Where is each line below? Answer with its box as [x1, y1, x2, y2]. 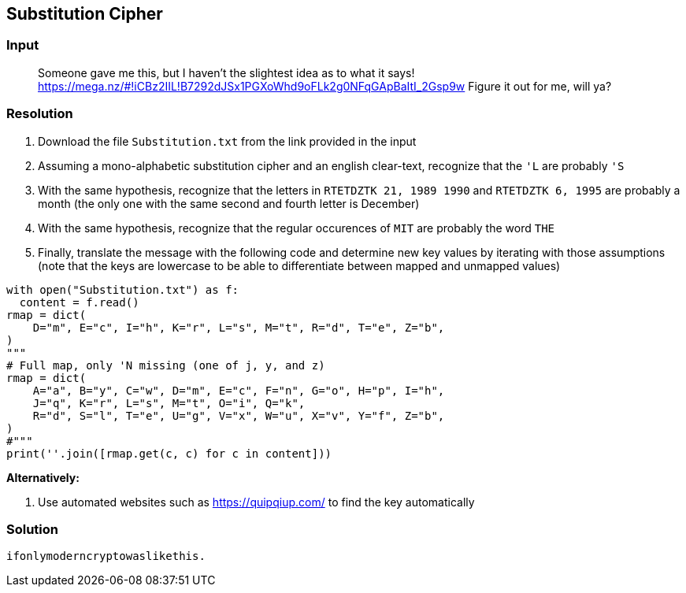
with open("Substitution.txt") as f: [6, 283, 239, 296]
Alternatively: [6, 470, 80, 484]
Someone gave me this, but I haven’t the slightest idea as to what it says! [38, 65, 415, 80]
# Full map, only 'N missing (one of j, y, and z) [6, 358, 325, 372]
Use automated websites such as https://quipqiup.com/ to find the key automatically [38, 495, 475, 509]
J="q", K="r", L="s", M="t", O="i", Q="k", [32, 396, 306, 410]
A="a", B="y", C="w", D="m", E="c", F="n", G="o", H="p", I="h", [32, 384, 445, 397]
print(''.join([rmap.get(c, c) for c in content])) [6, 447, 332, 460]
